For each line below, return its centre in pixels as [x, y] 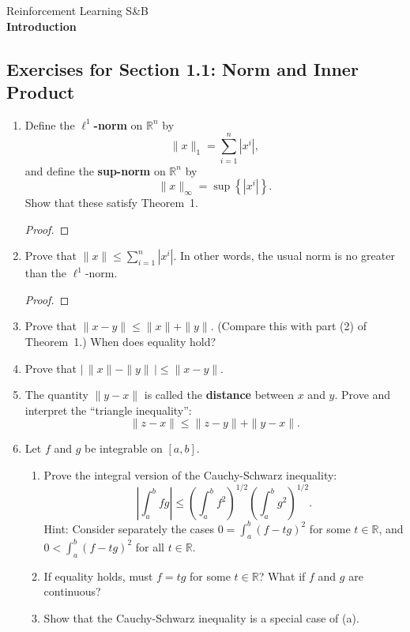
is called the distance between [219, 395]
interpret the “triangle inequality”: [108, 410]
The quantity [56, 395]
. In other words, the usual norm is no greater [284, 256]
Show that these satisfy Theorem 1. [111, 203]
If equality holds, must [98, 576]
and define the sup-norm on [95, 170]
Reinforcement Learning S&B [77, 10]
